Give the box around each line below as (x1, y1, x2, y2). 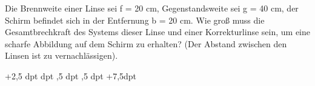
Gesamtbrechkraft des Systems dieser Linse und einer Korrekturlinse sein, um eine (5, 25, 310, 38)
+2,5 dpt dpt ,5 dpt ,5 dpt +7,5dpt (5, 69, 137, 82)
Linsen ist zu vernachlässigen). (5, 49, 118, 62)
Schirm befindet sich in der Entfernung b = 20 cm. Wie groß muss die (5, 13, 265, 26)
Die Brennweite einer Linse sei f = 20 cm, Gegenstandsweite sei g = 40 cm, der (5, 2, 299, 14)
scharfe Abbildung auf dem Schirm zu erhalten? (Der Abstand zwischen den (5, 37, 287, 50)
